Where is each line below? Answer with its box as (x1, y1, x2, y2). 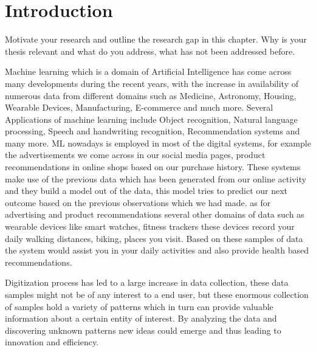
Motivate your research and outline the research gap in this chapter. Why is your (5, 33, 307, 46)
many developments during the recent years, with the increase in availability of (5, 77, 298, 89)
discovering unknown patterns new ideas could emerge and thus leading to (5, 323, 281, 336)
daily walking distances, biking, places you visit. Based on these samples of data (5, 232, 303, 244)
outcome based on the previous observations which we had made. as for (5, 196, 271, 209)
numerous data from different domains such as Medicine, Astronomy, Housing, (5, 89, 297, 102)
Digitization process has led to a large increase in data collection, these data (5, 276, 289, 289)
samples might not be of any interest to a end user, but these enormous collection (5, 288, 309, 300)
